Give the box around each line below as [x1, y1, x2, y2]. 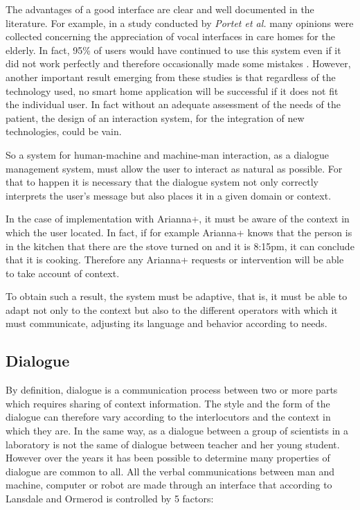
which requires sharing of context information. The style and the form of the [6, 396, 330, 410]
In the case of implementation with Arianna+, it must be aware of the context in [6, 211, 350, 226]
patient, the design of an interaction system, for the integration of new [6, 110, 305, 125]
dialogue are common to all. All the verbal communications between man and [6, 464, 334, 478]
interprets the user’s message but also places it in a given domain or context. [6, 188, 332, 202]
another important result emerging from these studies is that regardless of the [6, 69, 336, 84]
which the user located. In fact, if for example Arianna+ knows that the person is [6, 225, 352, 239]
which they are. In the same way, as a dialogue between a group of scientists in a [6, 423, 349, 438]
